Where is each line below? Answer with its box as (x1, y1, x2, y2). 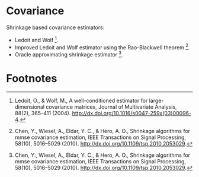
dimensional (14, 103, 45, 110)
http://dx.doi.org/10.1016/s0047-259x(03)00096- (72, 109, 191, 116)
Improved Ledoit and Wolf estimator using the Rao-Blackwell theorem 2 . (14, 43, 190, 51)
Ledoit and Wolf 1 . (14, 35, 59, 43)
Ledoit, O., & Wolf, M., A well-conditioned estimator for (14, 97, 148, 104)
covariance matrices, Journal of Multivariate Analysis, (46, 103, 177, 110)
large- (149, 97, 164, 104)
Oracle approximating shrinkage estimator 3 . (14, 50, 123, 58)
